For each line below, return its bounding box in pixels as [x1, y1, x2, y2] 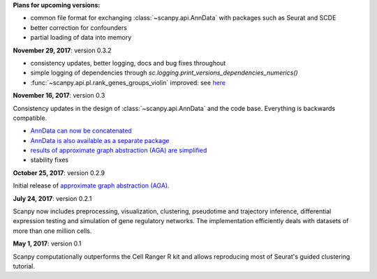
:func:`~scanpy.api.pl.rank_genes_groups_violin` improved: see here [30, 78, 226, 86]
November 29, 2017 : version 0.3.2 [13, 46, 112, 54]
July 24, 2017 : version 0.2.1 [13, 194, 92, 202]
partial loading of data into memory [30, 33, 132, 42]
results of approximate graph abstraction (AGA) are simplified [30, 146, 207, 155]
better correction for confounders [30, 23, 127, 31]
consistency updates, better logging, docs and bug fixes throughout [30, 59, 226, 67]
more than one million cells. [13, 227, 92, 235]
